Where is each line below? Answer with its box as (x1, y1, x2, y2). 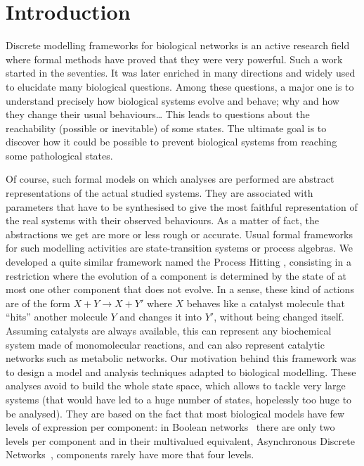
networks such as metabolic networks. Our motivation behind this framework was (6, 351, 356, 365)
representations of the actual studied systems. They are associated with (6, 186, 313, 200)
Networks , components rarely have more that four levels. (6, 447, 254, 462)
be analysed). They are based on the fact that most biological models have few (6, 406, 345, 420)
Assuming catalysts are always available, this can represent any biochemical (6, 323, 332, 337)
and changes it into (119, 309, 202, 324)
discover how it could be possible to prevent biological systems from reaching (6, 134, 337, 149)
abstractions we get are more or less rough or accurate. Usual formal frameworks (6, 226, 353, 241)
